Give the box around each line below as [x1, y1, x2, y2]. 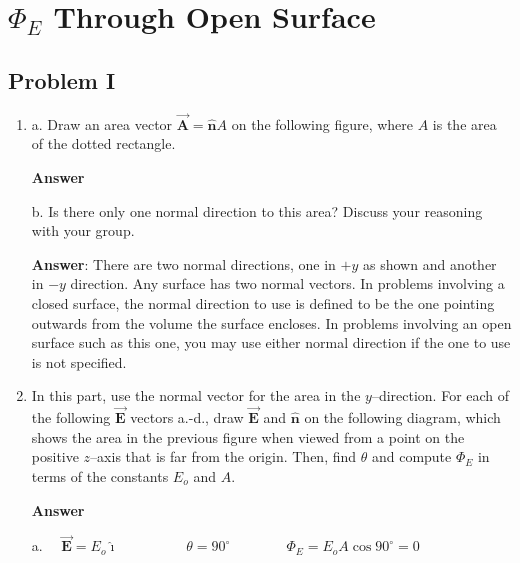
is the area [432, 113, 497, 134]
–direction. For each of [371, 385, 510, 406]
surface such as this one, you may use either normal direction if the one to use [31, 332, 511, 353]
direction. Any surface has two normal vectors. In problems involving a [70, 273, 505, 294]
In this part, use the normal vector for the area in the [31, 385, 361, 406]
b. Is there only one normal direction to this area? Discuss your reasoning [31, 200, 483, 221]
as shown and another [363, 253, 497, 274]
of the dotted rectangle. [31, 133, 176, 154]
